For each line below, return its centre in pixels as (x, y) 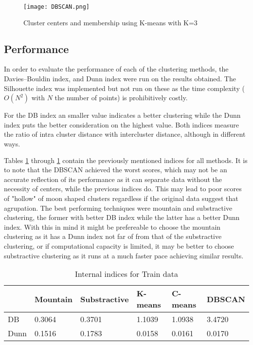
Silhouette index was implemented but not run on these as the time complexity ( (124, 88)
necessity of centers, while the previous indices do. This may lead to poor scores (123, 189)
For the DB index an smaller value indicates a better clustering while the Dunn (122, 115)
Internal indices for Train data (126, 274)
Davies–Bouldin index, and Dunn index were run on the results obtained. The (120, 79)
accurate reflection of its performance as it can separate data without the (113, 179)
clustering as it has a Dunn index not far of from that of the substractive (113, 236)
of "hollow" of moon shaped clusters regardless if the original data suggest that (121, 198)
